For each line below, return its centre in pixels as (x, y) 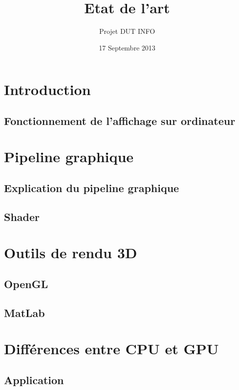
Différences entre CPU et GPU (111, 349)
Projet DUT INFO (127, 31)
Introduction (47, 89)
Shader (22, 216)
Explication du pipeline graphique (92, 188)
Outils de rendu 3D (71, 253)
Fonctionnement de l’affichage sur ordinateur (120, 120)
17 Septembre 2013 (127, 47)
